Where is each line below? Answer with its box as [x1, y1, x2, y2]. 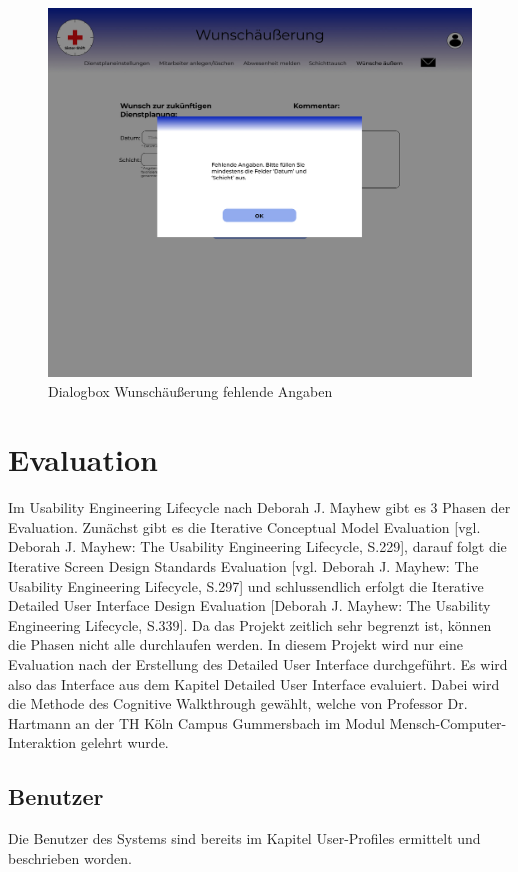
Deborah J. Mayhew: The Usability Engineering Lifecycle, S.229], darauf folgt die [8, 536, 507, 557]
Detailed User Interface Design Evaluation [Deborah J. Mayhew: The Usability [8, 595, 491, 616]
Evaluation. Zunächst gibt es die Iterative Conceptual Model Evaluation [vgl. [8, 516, 481, 537]
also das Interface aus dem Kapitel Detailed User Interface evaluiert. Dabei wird [8, 673, 500, 694]
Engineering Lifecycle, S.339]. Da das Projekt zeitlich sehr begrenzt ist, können [8, 614, 492, 635]
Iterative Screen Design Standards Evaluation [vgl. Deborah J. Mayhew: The [8, 556, 479, 577]
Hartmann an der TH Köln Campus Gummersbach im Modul [8, 712, 385, 733]
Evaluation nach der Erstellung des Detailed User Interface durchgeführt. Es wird [8, 653, 508, 674]
